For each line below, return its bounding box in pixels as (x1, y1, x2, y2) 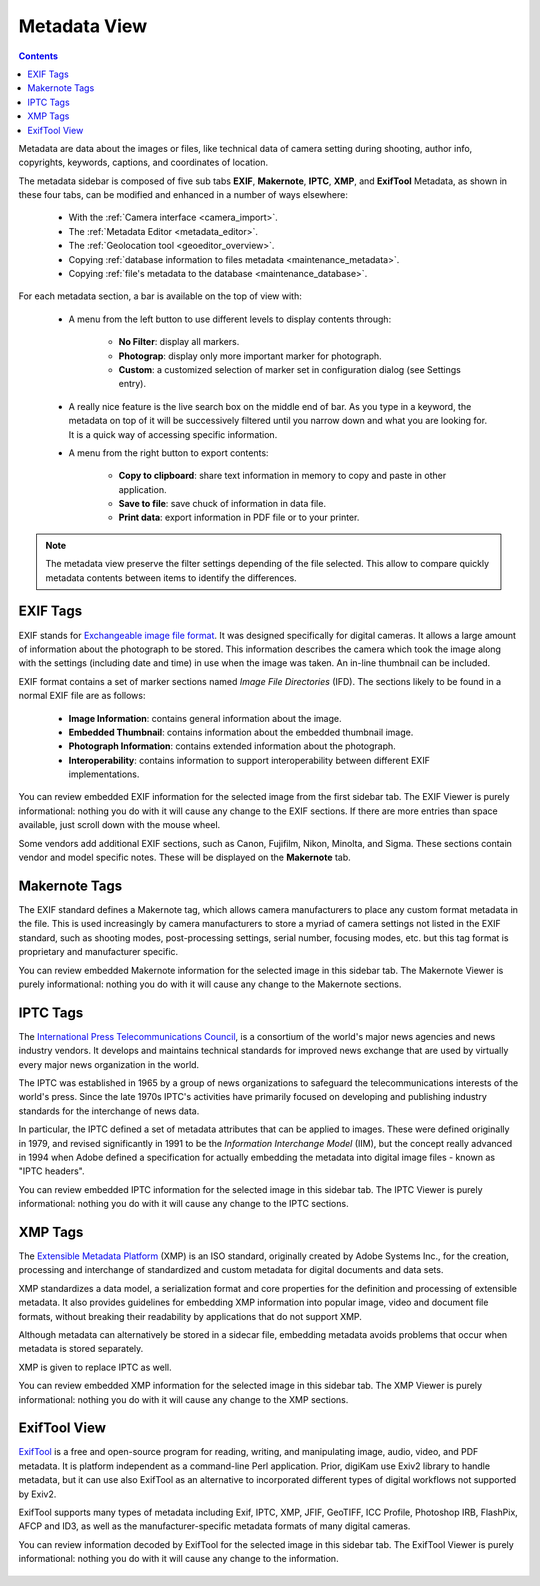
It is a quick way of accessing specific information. (68, 428, 278, 440)
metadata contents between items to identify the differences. (45, 571, 297, 584)
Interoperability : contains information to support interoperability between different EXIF (68, 754, 430, 766)
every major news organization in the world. (18, 1058, 200, 1070)
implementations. (68, 768, 140, 780)
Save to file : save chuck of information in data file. (118, 498, 327, 510)
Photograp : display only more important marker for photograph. (118, 350, 382, 362)
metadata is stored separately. (18, 1343, 144, 1355)
